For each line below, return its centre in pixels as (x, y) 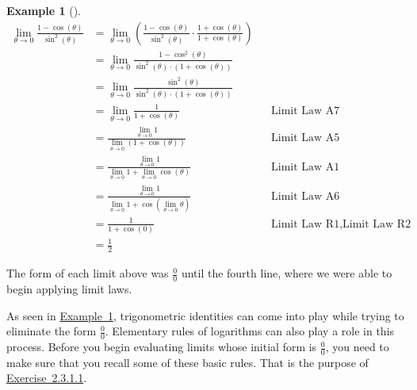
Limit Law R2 (377, 224)
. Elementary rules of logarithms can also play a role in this (250, 331)
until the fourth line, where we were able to (287, 273)
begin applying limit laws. (69, 289)
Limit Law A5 (306, 138)
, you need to (357, 347)
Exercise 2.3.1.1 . (47, 378)
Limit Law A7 (306, 111)
